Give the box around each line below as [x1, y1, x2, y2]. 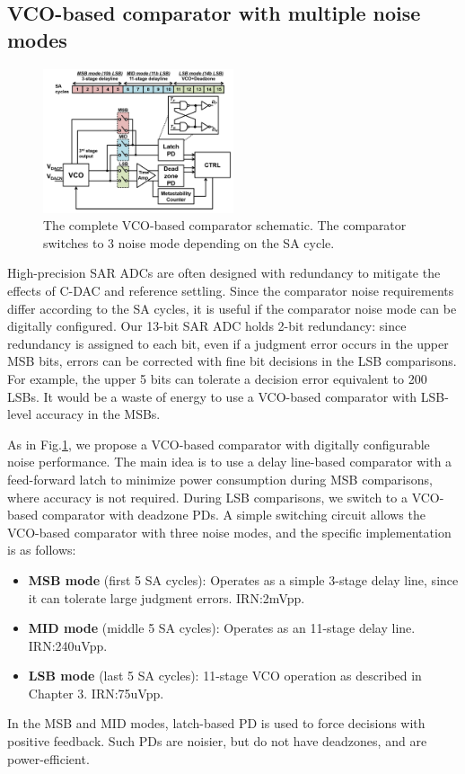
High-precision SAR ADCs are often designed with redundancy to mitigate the [7, 263, 441, 282]
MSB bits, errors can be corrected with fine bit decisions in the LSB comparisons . [7, 351, 457, 370]
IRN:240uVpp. [28, 636, 108, 654]
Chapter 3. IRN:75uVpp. [28, 683, 164, 702]
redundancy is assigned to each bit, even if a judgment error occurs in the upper [7, 334, 449, 352]
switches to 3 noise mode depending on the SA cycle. [43, 233, 335, 252]
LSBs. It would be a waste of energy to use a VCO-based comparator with [7, 387, 417, 405]
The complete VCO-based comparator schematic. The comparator [43, 216, 407, 235]
